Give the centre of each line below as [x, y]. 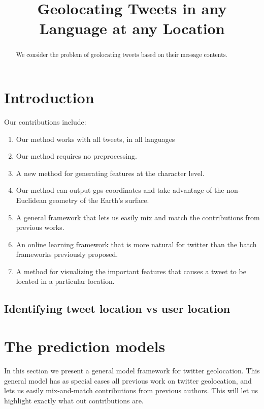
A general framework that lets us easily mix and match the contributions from [138, 217]
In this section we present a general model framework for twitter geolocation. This [132, 370]
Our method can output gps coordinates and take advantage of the [120, 190]
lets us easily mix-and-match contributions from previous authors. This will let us [131, 390]
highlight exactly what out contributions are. [74, 400]
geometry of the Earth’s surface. [99, 200]
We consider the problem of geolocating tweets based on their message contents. [122, 55]
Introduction [49, 97]
